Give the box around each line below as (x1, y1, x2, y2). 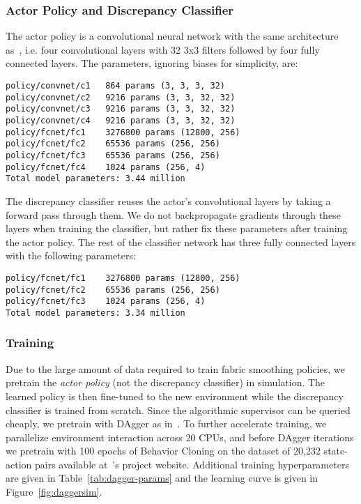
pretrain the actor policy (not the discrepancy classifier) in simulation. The (6, 375, 325, 390)
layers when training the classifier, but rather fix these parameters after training (6, 221, 348, 236)
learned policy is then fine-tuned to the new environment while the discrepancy (6, 388, 344, 403)
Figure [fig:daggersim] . (6, 484, 102, 499)
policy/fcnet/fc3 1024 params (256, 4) (6, 296, 206, 307)
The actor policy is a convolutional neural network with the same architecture (6, 29, 339, 43)
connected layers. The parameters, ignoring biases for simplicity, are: (6, 56, 298, 70)
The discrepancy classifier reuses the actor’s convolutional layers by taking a (6, 193, 331, 208)
